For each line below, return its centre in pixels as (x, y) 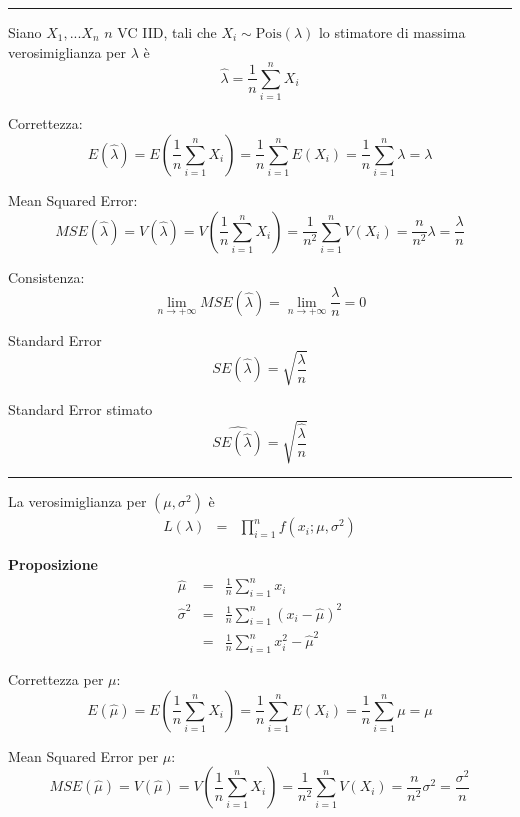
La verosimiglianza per (77, 501)
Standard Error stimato (80, 408)
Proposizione (53, 564)
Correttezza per (56, 678)
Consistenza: (46, 276)
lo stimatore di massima (392, 32)
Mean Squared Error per (83, 755)
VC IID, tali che (167, 32)
